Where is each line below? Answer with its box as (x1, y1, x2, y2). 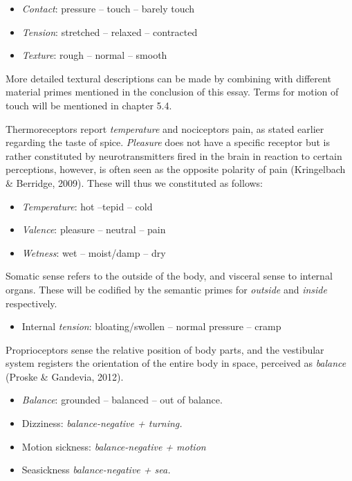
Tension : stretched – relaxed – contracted (21, 24, 198, 39)
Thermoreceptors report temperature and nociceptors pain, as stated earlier (6, 121, 324, 136)
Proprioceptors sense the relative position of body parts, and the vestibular (6, 342, 324, 356)
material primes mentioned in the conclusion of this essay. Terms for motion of (6, 84, 339, 99)
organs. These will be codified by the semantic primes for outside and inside (6, 282, 327, 296)
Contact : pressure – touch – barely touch (21, 1, 195, 15)
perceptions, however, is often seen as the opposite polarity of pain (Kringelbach (6, 162, 346, 176)
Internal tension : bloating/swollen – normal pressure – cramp (21, 319, 281, 334)
